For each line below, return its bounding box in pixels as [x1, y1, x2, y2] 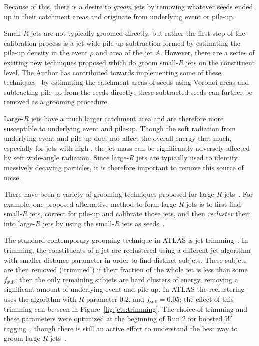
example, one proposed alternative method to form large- [4, 198, 179, 209]
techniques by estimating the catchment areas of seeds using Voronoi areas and [4, 77, 249, 87]
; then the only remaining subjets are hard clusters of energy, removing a [15, 274, 238, 284]
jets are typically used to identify [136, 152, 238, 163]
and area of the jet [96, 47, 153, 58]
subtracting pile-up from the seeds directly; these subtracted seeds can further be [4, 86, 252, 97]
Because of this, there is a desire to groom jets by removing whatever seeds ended [4, 1, 253, 11]
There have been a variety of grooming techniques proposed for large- [4, 189, 217, 199]
